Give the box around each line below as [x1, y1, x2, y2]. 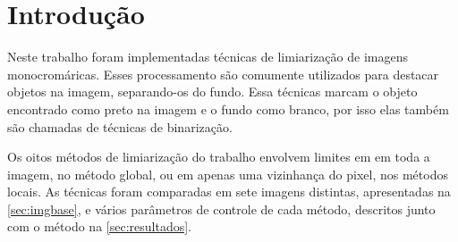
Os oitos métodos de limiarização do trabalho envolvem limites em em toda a [7, 147, 430, 166]
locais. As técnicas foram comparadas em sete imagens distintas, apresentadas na [7, 182, 451, 201]
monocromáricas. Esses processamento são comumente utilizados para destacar [7, 64, 439, 83]
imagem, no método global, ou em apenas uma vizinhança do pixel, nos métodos [7, 164, 448, 183]
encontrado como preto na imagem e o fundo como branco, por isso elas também [7, 99, 449, 118]
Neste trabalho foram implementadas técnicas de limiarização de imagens [7, 47, 408, 66]
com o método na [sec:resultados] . [7, 217, 191, 236]
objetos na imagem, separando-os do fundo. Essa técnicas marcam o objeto [7, 82, 418, 101]
